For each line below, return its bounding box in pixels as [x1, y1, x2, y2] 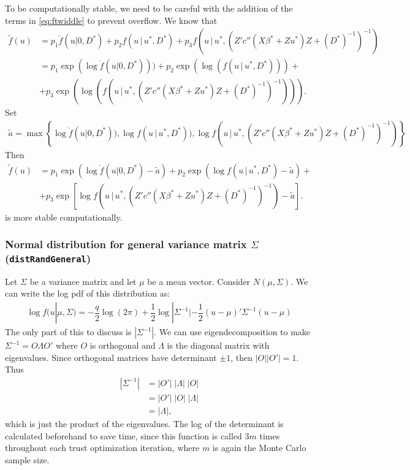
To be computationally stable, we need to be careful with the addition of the [5, 2, 293, 14]
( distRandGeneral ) [5, 251, 91, 265]
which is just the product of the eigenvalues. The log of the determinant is [5, 417, 284, 430]
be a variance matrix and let [29, 275, 137, 287]
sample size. [5, 453, 50, 466]
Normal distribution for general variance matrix [5, 237, 247, 252]
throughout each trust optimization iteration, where [5, 441, 200, 454]
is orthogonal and [89, 339, 156, 352]
